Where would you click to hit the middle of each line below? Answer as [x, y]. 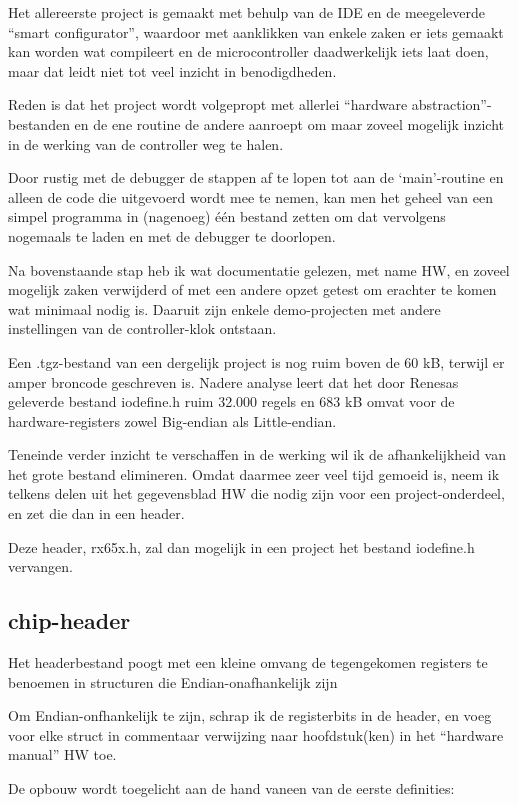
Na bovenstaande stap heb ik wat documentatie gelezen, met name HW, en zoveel [259, 269]
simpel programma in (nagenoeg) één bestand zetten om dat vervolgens [227, 216]
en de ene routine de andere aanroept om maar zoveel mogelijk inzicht [289, 123]
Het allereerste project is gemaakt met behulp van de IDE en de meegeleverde [247, 12]
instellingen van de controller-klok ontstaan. [142, 328]
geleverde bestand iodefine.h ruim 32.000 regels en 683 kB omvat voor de [231, 401]
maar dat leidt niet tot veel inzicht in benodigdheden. [172, 70]
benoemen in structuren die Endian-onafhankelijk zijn [173, 681]
